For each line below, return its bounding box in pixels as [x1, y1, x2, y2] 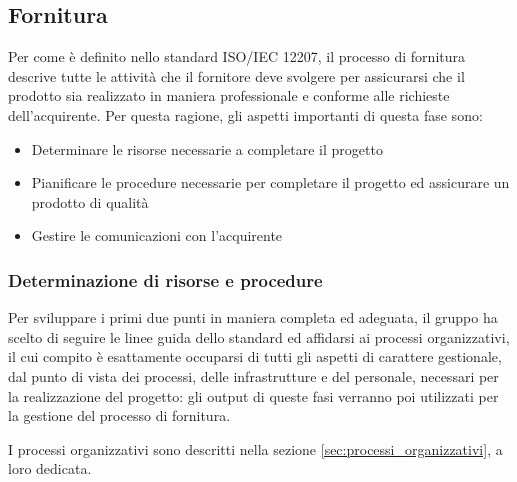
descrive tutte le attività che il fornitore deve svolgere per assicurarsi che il [8, 65, 465, 86]
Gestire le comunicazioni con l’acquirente [31, 225, 283, 246]
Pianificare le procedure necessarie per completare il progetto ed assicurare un [31, 172, 510, 193]
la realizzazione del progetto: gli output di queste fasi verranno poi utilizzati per [8, 385, 499, 406]
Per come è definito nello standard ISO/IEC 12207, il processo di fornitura [8, 46, 466, 67]
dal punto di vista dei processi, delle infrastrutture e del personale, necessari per [8, 365, 499, 386]
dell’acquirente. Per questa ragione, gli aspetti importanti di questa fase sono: [8, 104, 483, 125]
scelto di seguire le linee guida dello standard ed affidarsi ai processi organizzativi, [8, 326, 510, 347]
